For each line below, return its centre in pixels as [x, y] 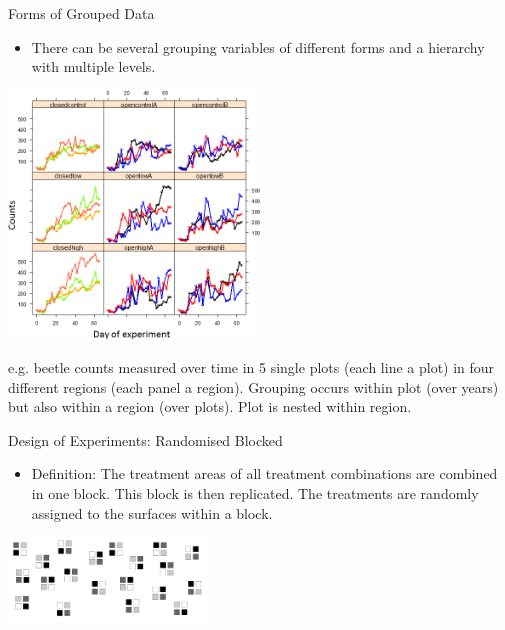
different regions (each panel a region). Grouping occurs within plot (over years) [253, 386]
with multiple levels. [93, 66]
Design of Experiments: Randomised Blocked [145, 439]
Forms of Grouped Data [81, 13]
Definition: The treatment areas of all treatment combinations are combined [264, 473]
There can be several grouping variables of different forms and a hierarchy [258, 46]
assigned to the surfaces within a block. [152, 512]
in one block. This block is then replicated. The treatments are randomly [255, 492]
